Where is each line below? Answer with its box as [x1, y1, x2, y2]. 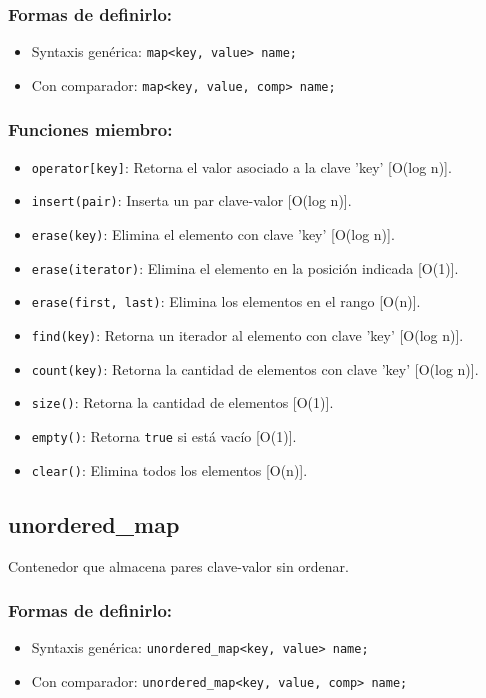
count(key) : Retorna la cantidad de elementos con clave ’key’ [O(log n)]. [31, 358, 479, 379]
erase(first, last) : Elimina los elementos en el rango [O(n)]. [31, 291, 421, 312]
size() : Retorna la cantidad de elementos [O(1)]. [31, 392, 334, 413]
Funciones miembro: [8, 117, 173, 142]
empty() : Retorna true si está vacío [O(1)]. [31, 426, 297, 446]
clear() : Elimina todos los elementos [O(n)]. [31, 459, 308, 480]
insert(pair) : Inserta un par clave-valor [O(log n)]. [31, 190, 352, 211]
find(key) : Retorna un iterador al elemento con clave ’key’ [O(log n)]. [31, 325, 464, 346]
